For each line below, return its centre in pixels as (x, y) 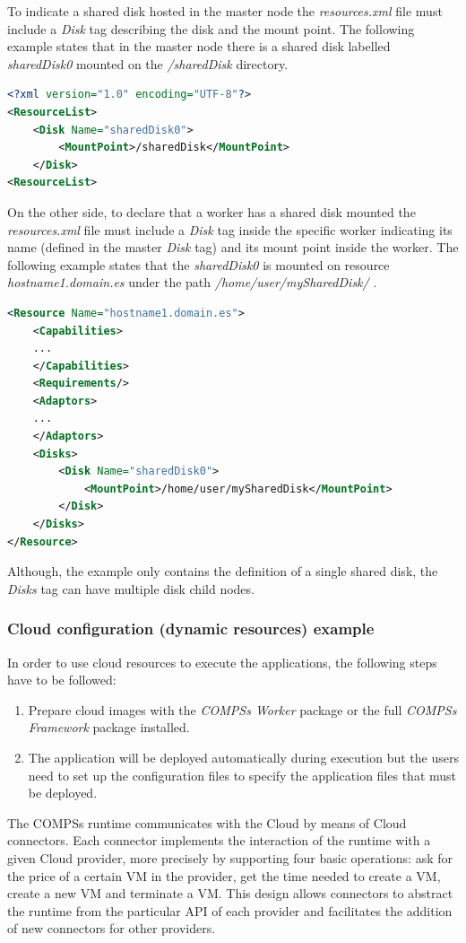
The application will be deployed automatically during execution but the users (243, 757)
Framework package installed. (109, 727)
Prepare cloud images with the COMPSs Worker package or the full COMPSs (242, 709)
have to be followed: (62, 680)
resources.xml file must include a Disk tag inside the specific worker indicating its (230, 229)
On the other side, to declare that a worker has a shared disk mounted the (211, 211)
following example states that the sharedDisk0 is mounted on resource (198, 264)
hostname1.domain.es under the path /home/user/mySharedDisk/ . (192, 282)
